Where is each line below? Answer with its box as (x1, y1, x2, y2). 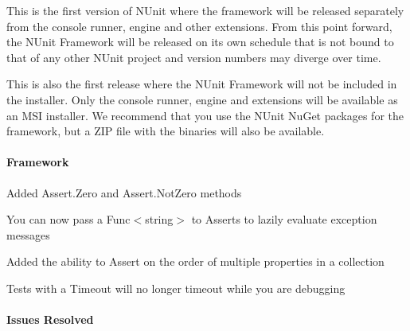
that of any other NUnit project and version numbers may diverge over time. (6, 49, 381, 65)
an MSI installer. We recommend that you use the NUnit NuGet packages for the (6, 107, 404, 123)
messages (6, 226, 50, 243)
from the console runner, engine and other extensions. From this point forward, (6, 18, 392, 34)
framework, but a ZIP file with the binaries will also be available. (6, 123, 325, 139)
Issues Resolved (6, 311, 94, 328)
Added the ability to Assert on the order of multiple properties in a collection (6, 253, 385, 270)
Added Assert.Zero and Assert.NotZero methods (6, 184, 242, 201)
